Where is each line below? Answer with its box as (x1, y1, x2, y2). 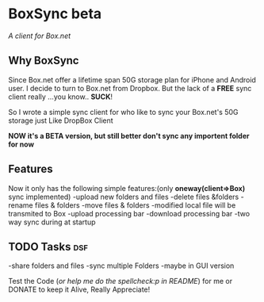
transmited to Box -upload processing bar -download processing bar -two (8, 208, 251, 218)
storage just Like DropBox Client (8, 116, 113, 125)
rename (8, 200, 33, 210)
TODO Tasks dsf (8, 239, 89, 254)
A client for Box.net (8, 31, 71, 40)
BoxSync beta (8, 5, 102, 23)
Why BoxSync (8, 54, 79, 67)
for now (8, 140, 34, 149)
